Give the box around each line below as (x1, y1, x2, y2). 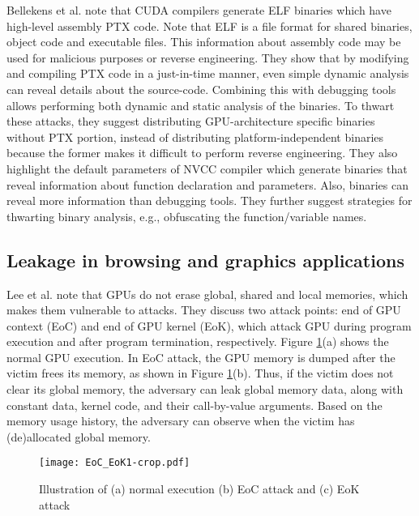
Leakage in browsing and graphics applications (6, 247, 404, 272)
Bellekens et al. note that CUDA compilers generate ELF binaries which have (6, 2, 391, 18)
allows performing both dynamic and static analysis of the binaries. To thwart (6, 96, 395, 113)
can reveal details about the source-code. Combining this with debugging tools (6, 80, 396, 97)
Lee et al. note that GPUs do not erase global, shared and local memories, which (6, 285, 408, 302)
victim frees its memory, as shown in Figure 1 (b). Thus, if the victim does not (6, 365, 394, 382)
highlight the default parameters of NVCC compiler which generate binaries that (6, 160, 408, 177)
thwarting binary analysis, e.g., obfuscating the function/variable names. (6, 207, 367, 224)
